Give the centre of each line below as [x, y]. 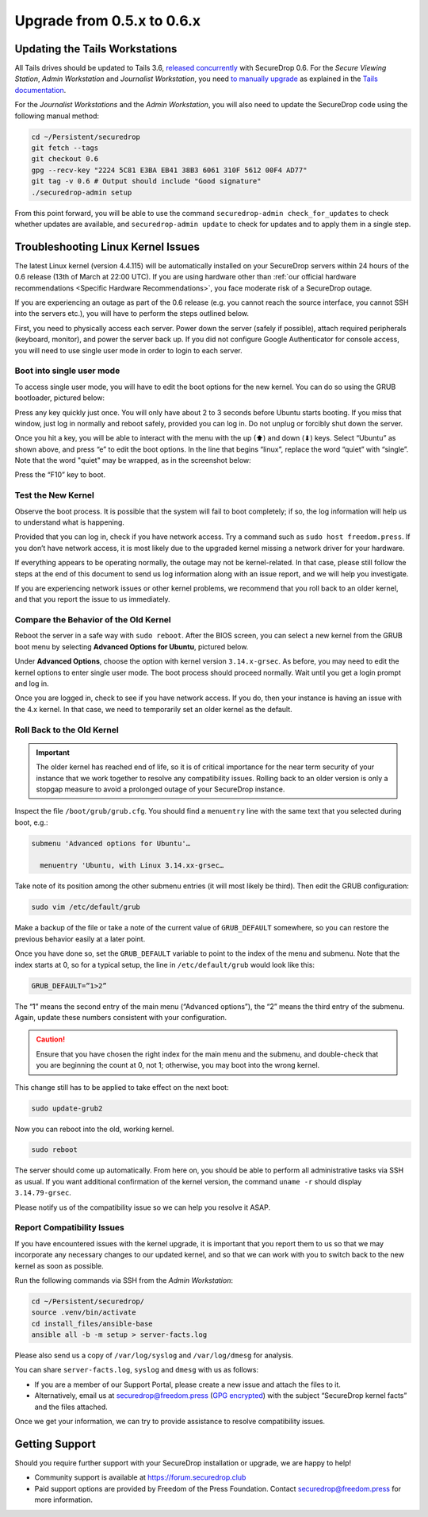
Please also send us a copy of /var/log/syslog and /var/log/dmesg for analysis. [154, 1355]
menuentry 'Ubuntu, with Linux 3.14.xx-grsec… [132, 866]
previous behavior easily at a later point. [80, 939]
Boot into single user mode [67, 371]
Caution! [51, 1039]
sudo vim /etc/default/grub [86, 907]
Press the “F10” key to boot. [60, 475]
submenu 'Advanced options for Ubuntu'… [111, 843]
